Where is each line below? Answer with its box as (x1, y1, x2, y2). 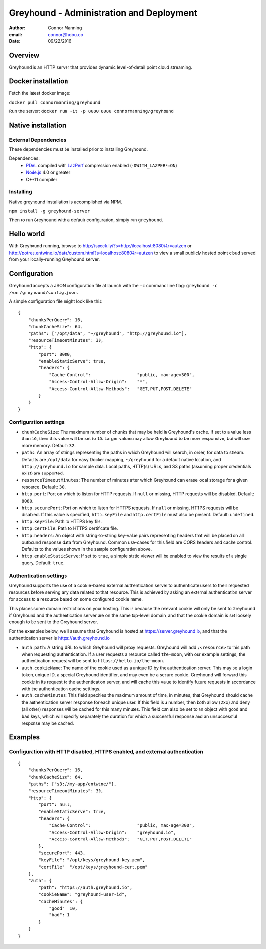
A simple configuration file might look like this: (9, 298, 103, 304)
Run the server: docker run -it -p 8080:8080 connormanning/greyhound (9, 108, 174, 114)
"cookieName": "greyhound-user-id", (38, 892, 128, 897)
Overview (9, 51, 40, 60)
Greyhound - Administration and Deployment (9, 7, 198, 18)
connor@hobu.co (48, 31, 84, 37)
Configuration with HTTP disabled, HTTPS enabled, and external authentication (9, 748, 204, 755)
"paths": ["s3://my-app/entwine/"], (28, 781, 117, 787)
